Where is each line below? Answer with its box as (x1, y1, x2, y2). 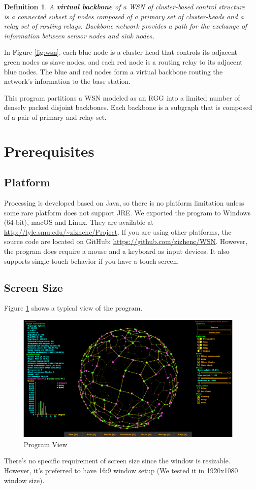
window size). (4, 475, 45, 485)
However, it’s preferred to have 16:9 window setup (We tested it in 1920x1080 (4, 465, 238, 475)
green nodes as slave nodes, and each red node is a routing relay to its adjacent (4, 56, 243, 67)
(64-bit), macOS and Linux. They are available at (4, 217, 154, 227)
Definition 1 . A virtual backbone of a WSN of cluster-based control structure (4, 1, 245, 11)
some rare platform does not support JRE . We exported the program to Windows (4, 207, 251, 217)
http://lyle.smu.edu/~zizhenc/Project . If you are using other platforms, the (4, 226, 231, 237)
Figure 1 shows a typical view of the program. (4, 303, 143, 313)
